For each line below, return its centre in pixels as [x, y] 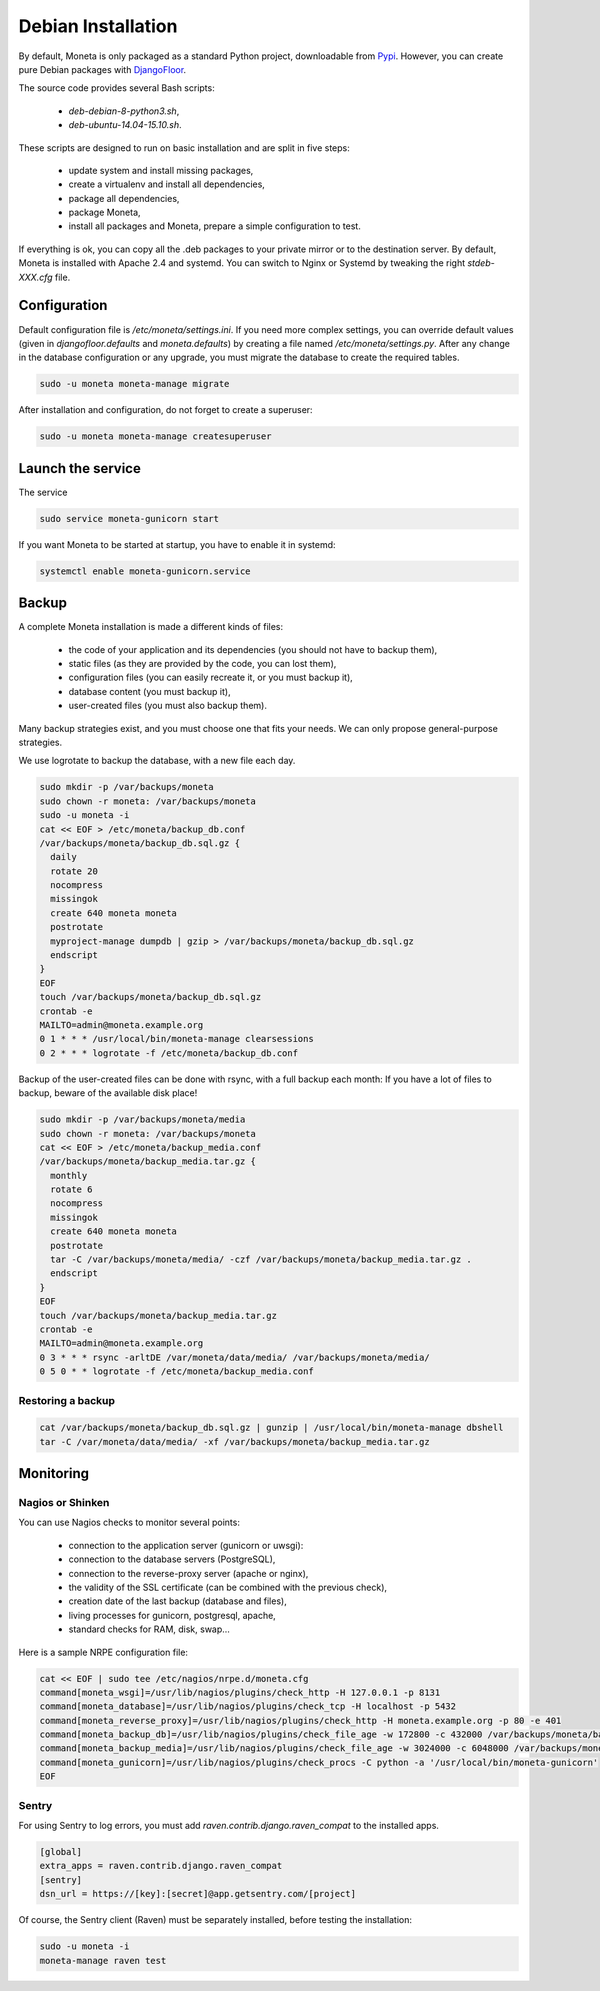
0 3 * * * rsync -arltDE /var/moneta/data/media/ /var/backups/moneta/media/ [234, 1357]
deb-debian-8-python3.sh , [124, 111]
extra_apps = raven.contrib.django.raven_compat [161, 1866]
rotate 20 [74, 871]
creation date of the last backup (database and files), [177, 1601]
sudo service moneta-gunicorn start [129, 518]
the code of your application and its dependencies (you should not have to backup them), [253, 649]
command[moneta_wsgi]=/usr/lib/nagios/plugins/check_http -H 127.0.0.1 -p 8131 [240, 1692]
